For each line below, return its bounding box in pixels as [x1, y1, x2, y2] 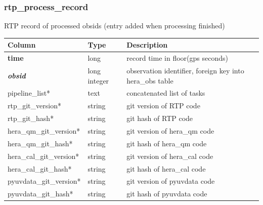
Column [8, 39, 36, 50]
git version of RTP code [126, 100, 200, 111]
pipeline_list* [8, 88, 51, 98]
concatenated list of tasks [126, 88, 205, 98]
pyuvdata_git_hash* [8, 188, 73, 199]
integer [87, 75, 109, 86]
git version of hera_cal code [126, 150, 213, 161]
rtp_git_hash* [8, 113, 54, 124]
